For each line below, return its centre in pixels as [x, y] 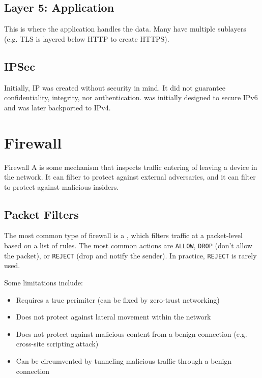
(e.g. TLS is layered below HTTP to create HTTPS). [87, 38]
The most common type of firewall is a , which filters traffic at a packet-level [123, 235]
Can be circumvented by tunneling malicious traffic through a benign [124, 360]
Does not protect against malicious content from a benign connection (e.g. [132, 333]
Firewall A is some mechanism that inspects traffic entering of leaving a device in [131, 167]
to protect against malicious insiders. [62, 186]
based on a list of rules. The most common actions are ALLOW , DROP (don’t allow [128, 245]
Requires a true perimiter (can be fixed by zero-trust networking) [118, 299]
